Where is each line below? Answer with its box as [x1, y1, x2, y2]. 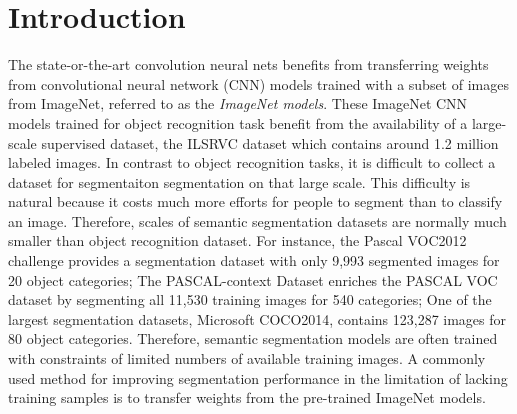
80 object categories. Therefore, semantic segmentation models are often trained [8, 328, 498, 349]
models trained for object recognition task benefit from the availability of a [8, 112, 468, 133]
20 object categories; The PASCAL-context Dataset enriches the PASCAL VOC [8, 269, 498, 290]
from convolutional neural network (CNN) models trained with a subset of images [8, 73, 509, 94]
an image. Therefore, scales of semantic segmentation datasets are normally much [8, 210, 507, 231]
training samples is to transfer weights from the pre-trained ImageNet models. [8, 387, 486, 408]
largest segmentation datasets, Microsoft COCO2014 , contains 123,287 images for [8, 308, 507, 329]
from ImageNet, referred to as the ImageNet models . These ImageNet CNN [8, 93, 468, 114]
